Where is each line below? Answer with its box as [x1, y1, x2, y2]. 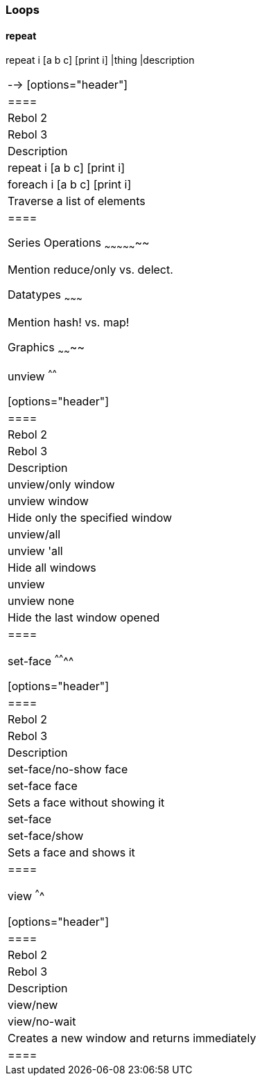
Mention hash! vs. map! [8, 315, 130, 329]
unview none [8, 594, 75, 608]
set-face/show [8, 829, 84, 843]
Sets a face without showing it [8, 796, 165, 810]
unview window [8, 494, 89, 509]
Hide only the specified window [8, 511, 173, 525]
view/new [8, 997, 58, 1012]
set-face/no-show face [8, 762, 128, 777]
